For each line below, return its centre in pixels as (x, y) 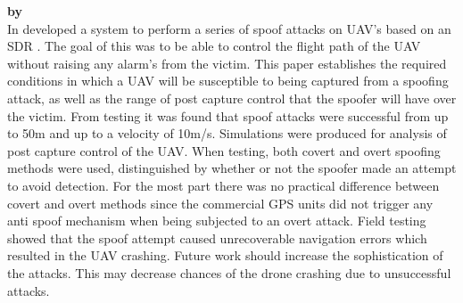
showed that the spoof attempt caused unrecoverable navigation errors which (217, 237)
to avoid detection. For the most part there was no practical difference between (223, 185)
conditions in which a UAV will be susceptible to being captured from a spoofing (228, 81)
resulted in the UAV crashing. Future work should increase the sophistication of (225, 255)
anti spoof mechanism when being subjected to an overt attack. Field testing (217, 221)
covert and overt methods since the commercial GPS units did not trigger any (220, 203)
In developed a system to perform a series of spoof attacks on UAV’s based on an (229, 28)
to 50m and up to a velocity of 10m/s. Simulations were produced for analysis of (227, 133)
